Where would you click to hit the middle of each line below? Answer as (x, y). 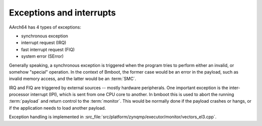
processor (19, 94)
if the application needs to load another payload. (57, 108)
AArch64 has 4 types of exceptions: (45, 27)
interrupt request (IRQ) (44, 43)
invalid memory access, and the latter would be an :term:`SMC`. (73, 79)
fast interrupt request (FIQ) (48, 49)
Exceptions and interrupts (62, 13)
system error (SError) (42, 56)
